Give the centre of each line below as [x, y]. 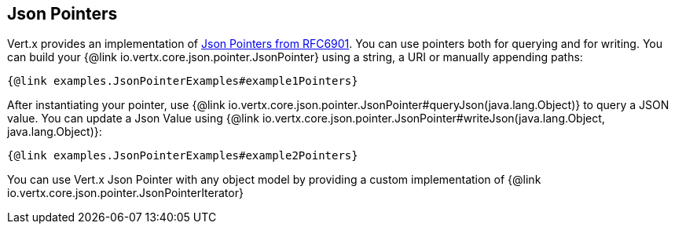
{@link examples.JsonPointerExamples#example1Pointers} [183, 81]
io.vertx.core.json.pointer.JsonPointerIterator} [125, 193]
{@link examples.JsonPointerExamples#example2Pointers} [183, 156]
